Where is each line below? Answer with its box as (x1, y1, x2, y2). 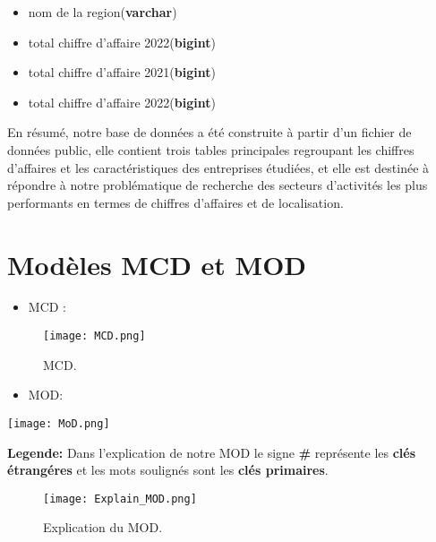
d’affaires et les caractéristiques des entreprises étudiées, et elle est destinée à (7, 158, 430, 176)
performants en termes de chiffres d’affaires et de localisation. (7, 193, 344, 211)
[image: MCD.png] (43, 330, 146, 343)
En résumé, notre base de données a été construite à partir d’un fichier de (7, 123, 412, 142)
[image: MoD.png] (7, 417, 110, 430)
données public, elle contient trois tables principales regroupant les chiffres (7, 140, 415, 159)
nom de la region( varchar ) (28, 3, 177, 21)
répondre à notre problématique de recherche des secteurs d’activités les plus (7, 176, 428, 194)
